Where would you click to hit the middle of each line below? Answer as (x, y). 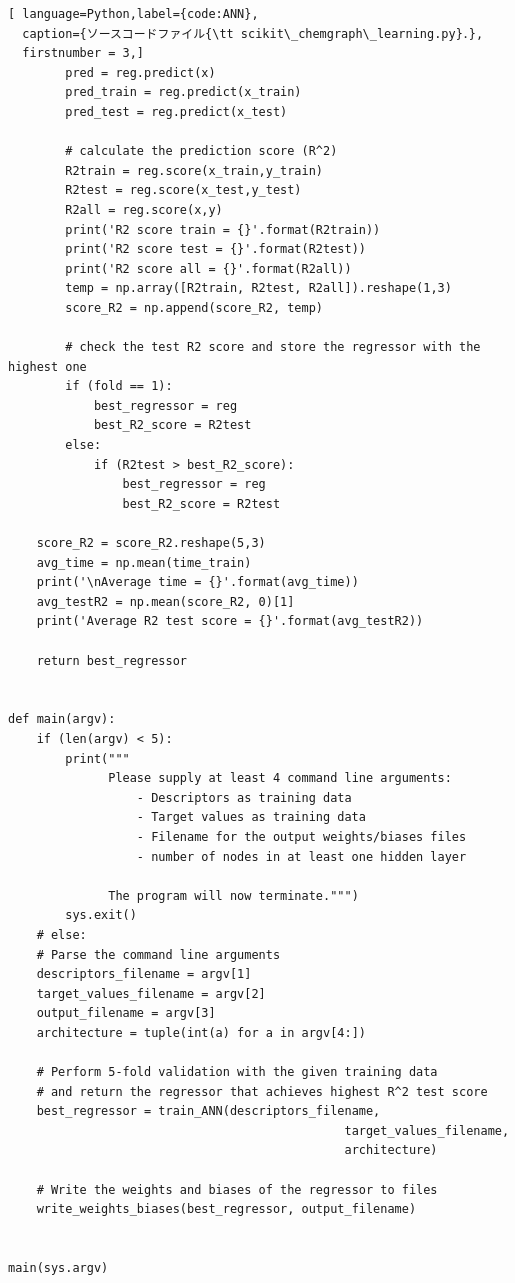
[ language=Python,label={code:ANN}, (133, 14)
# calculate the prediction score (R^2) (201, 151)
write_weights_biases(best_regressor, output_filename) (226, 1209)
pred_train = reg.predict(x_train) (183, 92)
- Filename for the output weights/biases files (301, 836)
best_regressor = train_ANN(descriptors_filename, (208, 1111)
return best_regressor (111, 660)
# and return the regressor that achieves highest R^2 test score (262, 1091)
